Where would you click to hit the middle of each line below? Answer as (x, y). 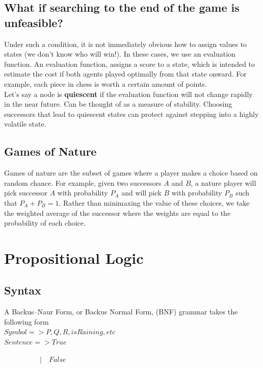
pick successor (26, 193)
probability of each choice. (45, 223)
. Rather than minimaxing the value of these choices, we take (154, 202)
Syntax (23, 290)
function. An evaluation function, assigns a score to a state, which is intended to (130, 64)
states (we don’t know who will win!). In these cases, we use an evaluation (120, 54)
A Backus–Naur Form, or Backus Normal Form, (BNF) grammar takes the (121, 312)
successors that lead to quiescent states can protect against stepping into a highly (131, 114)
